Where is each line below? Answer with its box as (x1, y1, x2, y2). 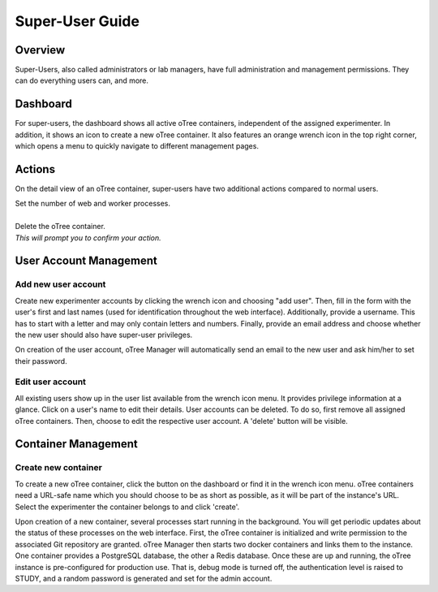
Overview (15, 43, 66, 57)
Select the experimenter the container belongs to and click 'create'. (15, 502, 240, 512)
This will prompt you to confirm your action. (15, 232, 161, 243)
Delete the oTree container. (15, 222, 105, 231)
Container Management (15, 437, 138, 451)
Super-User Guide (15, 12, 140, 30)
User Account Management (15, 254, 158, 268)
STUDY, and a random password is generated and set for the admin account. (15, 573, 273, 583)
